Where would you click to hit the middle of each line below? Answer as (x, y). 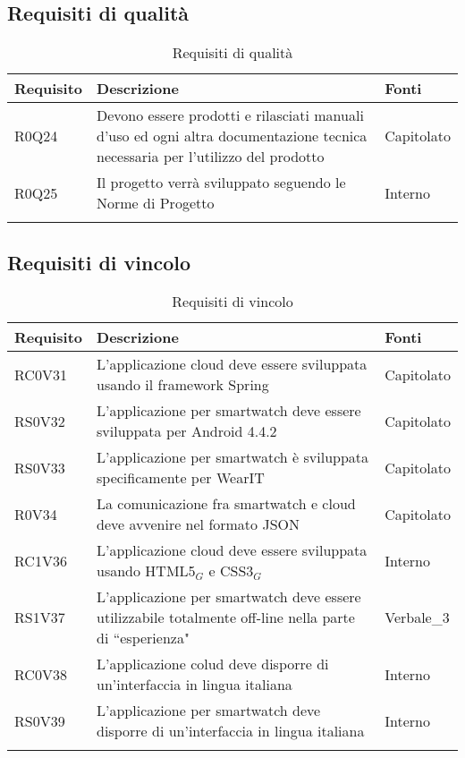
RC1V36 (41, 560)
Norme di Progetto (156, 203)
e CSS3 (231, 571)
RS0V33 (40, 467)
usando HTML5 (146, 571)
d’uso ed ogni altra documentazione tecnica (232, 136)
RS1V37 (40, 617)
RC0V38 (41, 674)
